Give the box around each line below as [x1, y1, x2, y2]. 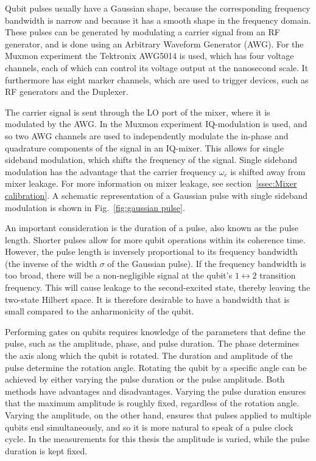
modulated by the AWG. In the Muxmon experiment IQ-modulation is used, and [5, 117, 307, 130]
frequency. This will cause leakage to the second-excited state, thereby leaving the [5, 281, 311, 294]
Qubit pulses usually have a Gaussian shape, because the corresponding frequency [5, 2, 311, 14]
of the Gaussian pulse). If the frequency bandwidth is [107, 257, 306, 269]
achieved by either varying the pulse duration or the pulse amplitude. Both [5, 373, 285, 386]
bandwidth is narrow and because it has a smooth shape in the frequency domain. [5, 13, 311, 26]
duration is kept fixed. [5, 444, 88, 457]
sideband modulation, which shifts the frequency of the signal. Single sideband [5, 153, 297, 166]
